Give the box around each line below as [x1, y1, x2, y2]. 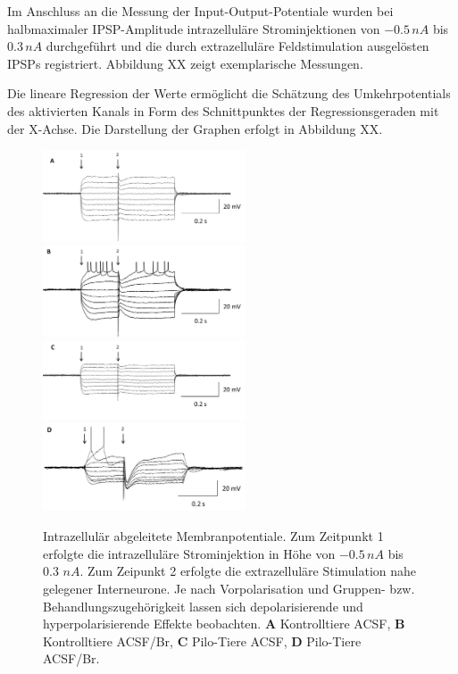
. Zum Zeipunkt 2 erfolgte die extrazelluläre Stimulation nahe [79, 562, 417, 580]
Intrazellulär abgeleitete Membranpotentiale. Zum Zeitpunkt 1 [43, 527, 384, 545]
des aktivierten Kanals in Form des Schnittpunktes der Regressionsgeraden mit [7, 101, 439, 120]
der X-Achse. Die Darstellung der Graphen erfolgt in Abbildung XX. [7, 119, 383, 137]
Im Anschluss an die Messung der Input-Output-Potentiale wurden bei [7, 2, 394, 20]
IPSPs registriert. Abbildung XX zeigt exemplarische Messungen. [7, 54, 363, 72]
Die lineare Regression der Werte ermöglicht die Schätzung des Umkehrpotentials [7, 84, 451, 103]
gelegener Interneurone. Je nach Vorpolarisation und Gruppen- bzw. [43, 578, 415, 597]
